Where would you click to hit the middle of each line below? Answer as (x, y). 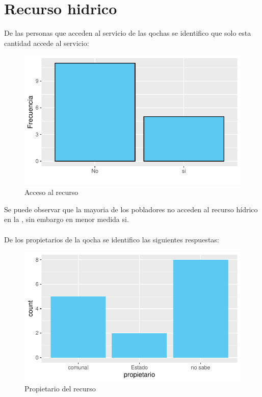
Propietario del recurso (60, 389)
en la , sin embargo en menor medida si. (67, 219)
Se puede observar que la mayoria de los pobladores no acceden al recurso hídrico (131, 209)
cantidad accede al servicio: (47, 43)
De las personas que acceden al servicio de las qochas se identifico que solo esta (128, 33)
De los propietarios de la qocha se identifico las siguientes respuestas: (112, 239)
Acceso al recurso (51, 192)
